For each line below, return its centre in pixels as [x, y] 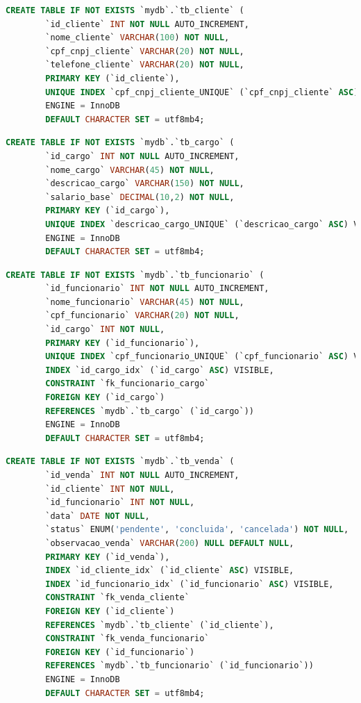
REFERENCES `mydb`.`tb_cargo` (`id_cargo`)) [150, 411]
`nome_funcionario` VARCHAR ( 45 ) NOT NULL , [145, 302]
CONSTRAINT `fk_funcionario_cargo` [127, 384]
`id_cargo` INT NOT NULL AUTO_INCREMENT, [142, 156]
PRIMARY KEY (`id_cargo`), [108, 211]
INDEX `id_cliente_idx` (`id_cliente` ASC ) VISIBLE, [170, 571]
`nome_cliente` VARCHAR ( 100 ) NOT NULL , [137, 38]
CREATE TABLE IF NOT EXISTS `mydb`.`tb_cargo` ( [120, 143]
